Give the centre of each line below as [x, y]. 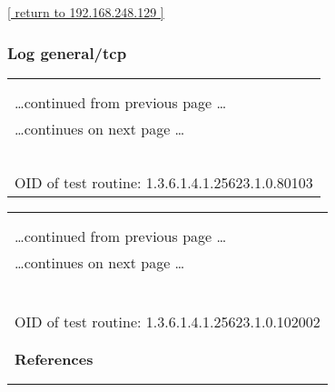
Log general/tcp [67, 52]
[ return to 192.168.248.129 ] [86, 12]
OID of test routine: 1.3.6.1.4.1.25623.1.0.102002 [167, 321]
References [54, 358]
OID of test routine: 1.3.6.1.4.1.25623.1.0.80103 [164, 182]
